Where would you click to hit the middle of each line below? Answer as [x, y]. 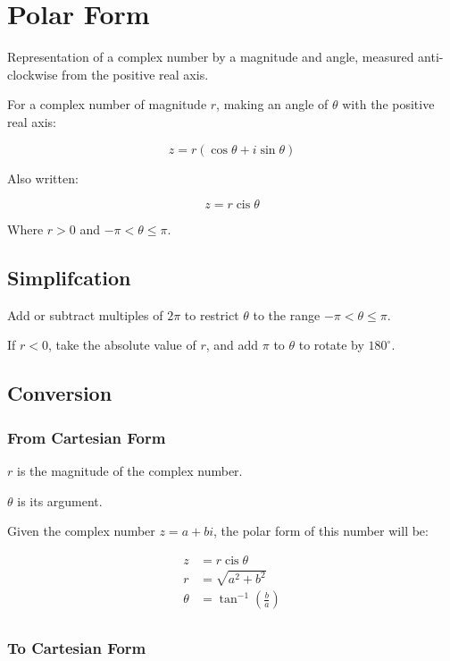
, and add [232, 345]
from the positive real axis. [135, 74]
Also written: [43, 178]
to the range [287, 314]
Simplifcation [69, 278]
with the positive [388, 104]
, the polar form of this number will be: [321, 531]
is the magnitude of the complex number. [129, 471]
